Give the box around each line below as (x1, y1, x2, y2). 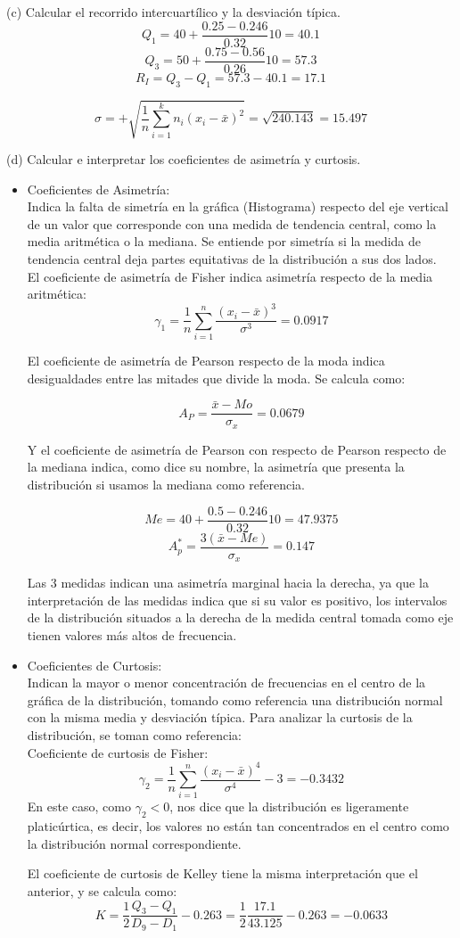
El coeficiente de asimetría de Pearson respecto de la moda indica (27, 351, 385, 370)
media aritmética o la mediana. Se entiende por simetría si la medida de (27, 232, 422, 251)
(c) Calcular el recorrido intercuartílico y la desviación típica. (6, 3, 341, 21)
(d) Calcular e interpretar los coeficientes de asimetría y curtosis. (6, 150, 361, 169)
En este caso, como (27, 797, 131, 816)
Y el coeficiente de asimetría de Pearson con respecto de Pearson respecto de (27, 440, 447, 458)
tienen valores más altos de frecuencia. (27, 625, 237, 644)
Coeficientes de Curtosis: (27, 655, 162, 674)
